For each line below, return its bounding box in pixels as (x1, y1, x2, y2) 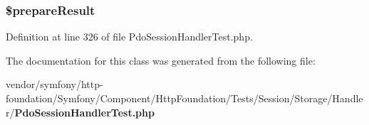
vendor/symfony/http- (6, 77, 103, 92)
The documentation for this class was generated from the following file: (6, 53, 316, 67)
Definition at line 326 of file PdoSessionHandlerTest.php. (6, 29, 253, 44)
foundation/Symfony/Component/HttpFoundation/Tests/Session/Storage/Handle (6, 91, 363, 105)
